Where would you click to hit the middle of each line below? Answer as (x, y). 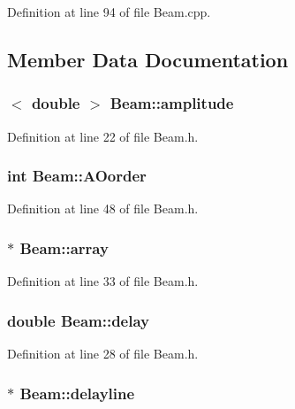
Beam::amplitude (172, 103)
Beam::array (64, 247)
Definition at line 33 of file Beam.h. (103, 281)
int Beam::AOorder (77, 176)
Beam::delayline (77, 393)
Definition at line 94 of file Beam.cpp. (109, 12)
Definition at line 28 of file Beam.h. (103, 354)
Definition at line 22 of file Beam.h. (103, 136)
